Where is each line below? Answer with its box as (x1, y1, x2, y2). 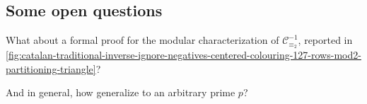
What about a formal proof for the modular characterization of (6, 33, 279, 47)
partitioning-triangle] (6, 61, 96, 76)
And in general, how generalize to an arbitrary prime (6, 85, 235, 100)
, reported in (298, 33, 353, 47)
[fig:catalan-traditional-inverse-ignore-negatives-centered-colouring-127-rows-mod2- (6, 47, 361, 62)
